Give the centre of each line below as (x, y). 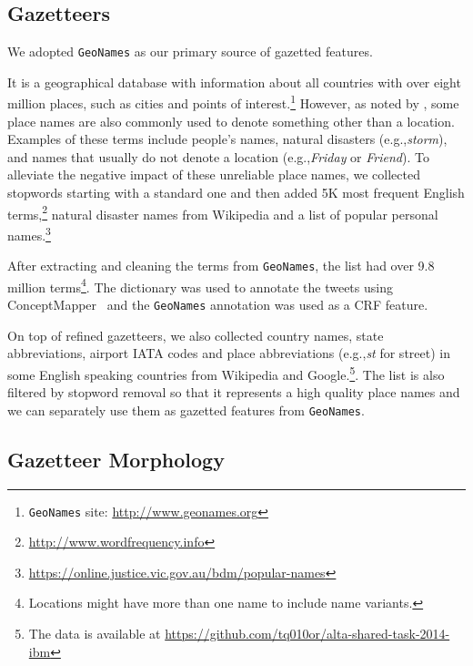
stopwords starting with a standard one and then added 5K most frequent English (236, 193)
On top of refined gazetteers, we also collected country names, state (196, 335)
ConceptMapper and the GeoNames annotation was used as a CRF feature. (218, 305)
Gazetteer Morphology (116, 459)
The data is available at (95, 634)
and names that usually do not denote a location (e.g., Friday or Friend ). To (218, 156)
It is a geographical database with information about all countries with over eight (234, 82)
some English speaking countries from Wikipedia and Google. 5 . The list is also (226, 373)
